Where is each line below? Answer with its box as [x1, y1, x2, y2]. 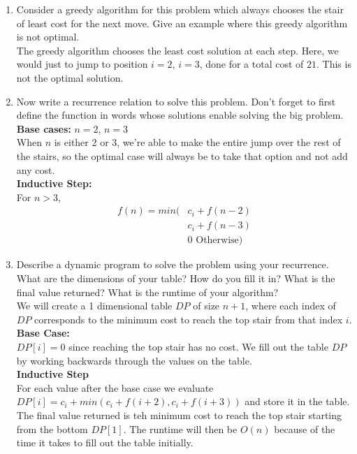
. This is [316, 57, 351, 71]
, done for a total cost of [199, 57, 304, 71]
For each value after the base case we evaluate [16, 380, 214, 395]
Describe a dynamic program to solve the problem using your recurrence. [16, 257, 329, 272]
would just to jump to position [16, 57, 148, 71]
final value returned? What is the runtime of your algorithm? [16, 284, 279, 299]
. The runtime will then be [123, 421, 238, 436]
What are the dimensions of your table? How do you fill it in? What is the [16, 271, 335, 285]
